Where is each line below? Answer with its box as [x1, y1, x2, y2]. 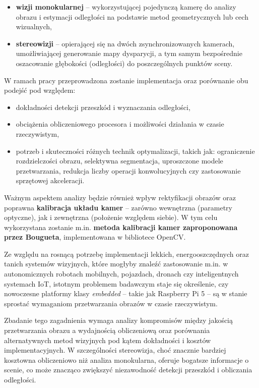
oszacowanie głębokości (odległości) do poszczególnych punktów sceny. [16, 58, 233, 68]
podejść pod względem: [4, 85, 76, 95]
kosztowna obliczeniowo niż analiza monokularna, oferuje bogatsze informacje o [4, 354, 249, 365]
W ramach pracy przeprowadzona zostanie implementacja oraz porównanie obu [4, 75, 248, 85]
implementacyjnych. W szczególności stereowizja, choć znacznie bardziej [4, 345, 226, 355]
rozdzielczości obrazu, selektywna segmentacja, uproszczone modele [16, 155, 223, 166]
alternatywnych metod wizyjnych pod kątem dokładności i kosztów [4, 335, 211, 345]
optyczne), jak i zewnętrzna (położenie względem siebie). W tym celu [4, 212, 218, 223]
